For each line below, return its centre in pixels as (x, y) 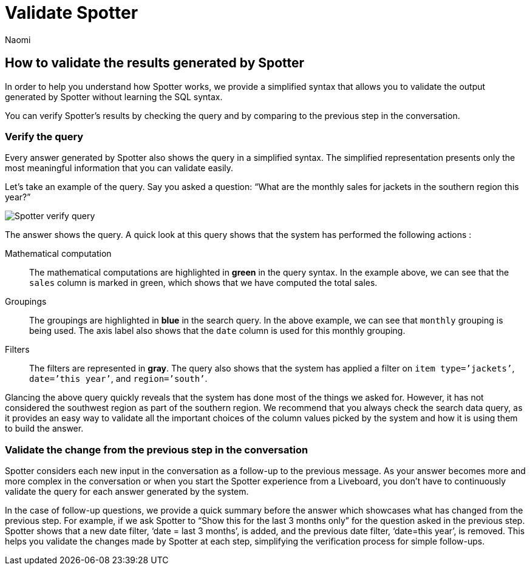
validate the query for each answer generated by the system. (127, 492)
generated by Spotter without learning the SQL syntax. (114, 97)
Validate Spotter (72, 13)
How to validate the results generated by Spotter (155, 63)
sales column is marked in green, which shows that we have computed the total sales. (203, 283)
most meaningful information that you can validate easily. (119, 168)
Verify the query (44, 136)
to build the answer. (44, 429)
